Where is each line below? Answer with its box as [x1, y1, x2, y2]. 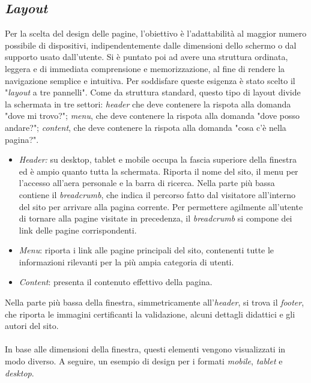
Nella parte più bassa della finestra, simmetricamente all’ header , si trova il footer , [5, 296, 304, 309]
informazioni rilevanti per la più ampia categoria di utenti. [19, 255, 234, 268]
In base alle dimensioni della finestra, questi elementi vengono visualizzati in [5, 343, 286, 355]
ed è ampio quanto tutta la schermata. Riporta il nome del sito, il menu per [19, 164, 298, 177]
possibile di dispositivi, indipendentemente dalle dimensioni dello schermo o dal [5, 38, 297, 51]
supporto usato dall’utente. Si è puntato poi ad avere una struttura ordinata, [5, 50, 288, 63]
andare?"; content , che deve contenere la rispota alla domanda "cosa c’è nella [5, 121, 286, 133]
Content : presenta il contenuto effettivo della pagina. [19, 276, 213, 288]
